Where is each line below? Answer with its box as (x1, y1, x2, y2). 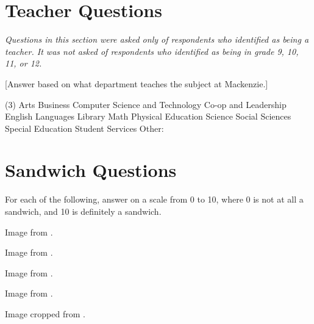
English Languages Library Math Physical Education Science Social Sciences (5, 110, 291, 123)
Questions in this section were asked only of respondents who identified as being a (5, 33, 309, 46)
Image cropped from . (5, 307, 85, 320)
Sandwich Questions (5, 157, 177, 182)
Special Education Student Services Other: (5, 121, 164, 134)
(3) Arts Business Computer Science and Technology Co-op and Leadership (5, 98, 287, 110)
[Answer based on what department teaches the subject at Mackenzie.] (5, 77, 268, 90)
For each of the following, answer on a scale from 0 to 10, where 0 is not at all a (5, 193, 304, 206)
